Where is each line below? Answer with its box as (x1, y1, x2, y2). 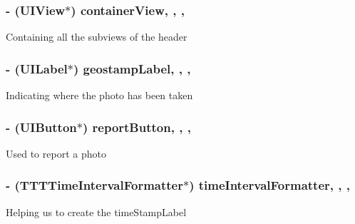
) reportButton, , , (82, 118, 191, 136)
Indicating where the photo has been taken (6, 88, 193, 103)
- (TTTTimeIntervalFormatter (6, 176, 183, 194)
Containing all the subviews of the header (6, 29, 187, 44)
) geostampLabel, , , (73, 59, 191, 77)
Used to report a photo (6, 146, 106, 161)
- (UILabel (6, 59, 68, 77)
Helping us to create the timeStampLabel (6, 204, 187, 219)
